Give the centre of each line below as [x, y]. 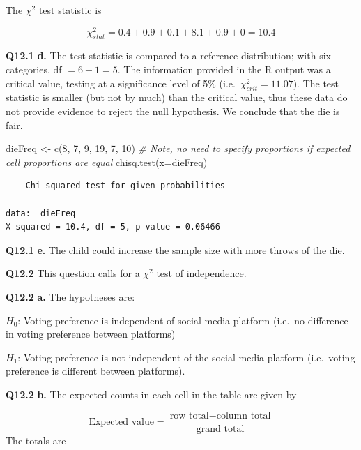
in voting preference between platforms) [91, 334]
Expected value [121, 422]
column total [244, 415]
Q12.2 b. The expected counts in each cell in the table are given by [151, 394]
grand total [220, 429]
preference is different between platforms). [95, 371]
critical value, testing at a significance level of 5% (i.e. [121, 83]
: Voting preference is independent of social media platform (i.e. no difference [183, 320]
